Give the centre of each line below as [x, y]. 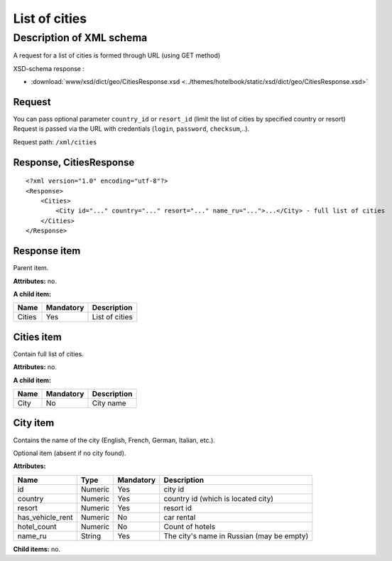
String [91, 535]
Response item [47, 251]
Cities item [37, 337]
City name [109, 403]
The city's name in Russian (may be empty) [236, 535]
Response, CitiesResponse [74, 162]
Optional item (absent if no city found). [70, 453]
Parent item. [31, 268]
